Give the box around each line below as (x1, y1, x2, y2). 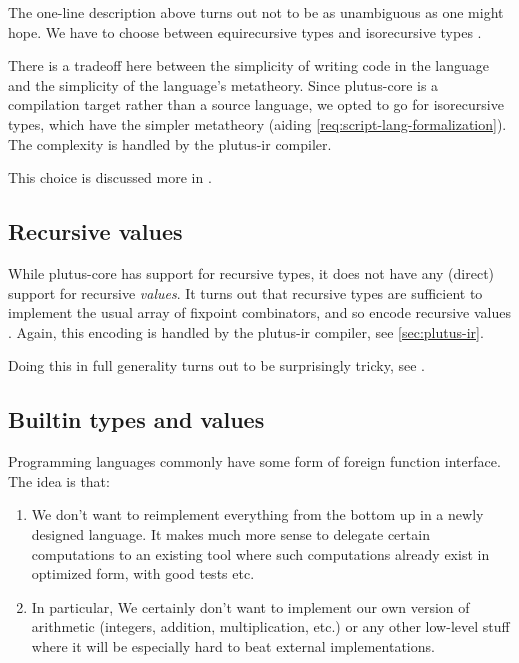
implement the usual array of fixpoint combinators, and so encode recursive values (8, 302, 512, 323)
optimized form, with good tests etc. (31, 563, 255, 584)
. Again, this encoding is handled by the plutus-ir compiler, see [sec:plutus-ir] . (8, 321, 484, 342)
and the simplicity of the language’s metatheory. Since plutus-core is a (8, 74, 439, 95)
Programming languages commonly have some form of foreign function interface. (8, 451, 501, 472)
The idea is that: (8, 470, 110, 491)
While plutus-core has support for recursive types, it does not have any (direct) (8, 262, 495, 283)
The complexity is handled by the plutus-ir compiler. (8, 133, 332, 154)
